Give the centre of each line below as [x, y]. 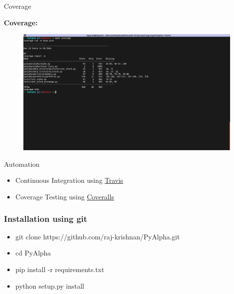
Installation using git [46, 218]
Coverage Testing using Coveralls [65, 197]
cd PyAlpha [33, 253]
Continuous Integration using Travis [69, 180]
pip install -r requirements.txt [60, 269]
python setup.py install [50, 285]
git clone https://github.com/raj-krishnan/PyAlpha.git [97, 236]
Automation [22, 164]
